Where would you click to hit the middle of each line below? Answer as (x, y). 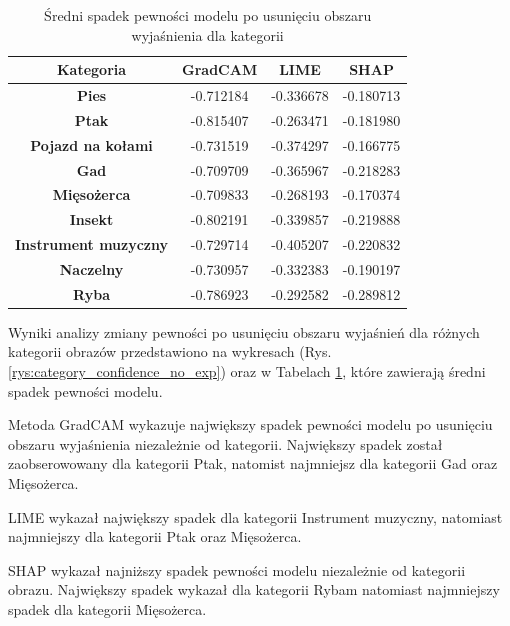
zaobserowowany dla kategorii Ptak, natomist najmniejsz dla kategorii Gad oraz (253, 463)
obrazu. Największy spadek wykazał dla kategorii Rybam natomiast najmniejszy (254, 589)
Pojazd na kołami (91, 144)
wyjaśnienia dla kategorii (207, 34)
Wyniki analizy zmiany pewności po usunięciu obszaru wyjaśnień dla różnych (244, 331)
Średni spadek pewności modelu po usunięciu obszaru (208, 15)
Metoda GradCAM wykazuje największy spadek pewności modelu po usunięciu (250, 424)
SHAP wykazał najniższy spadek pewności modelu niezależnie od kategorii (237, 569)
